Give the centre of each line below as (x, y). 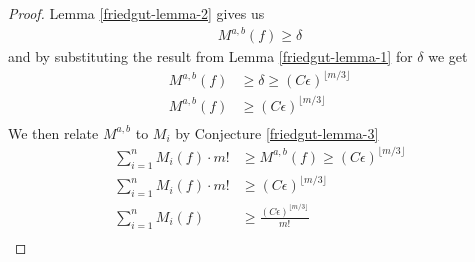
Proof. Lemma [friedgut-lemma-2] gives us (136, 13)
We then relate (53, 132)
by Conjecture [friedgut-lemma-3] (277, 132)
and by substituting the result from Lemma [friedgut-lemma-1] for (210, 56)
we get (448, 56)
